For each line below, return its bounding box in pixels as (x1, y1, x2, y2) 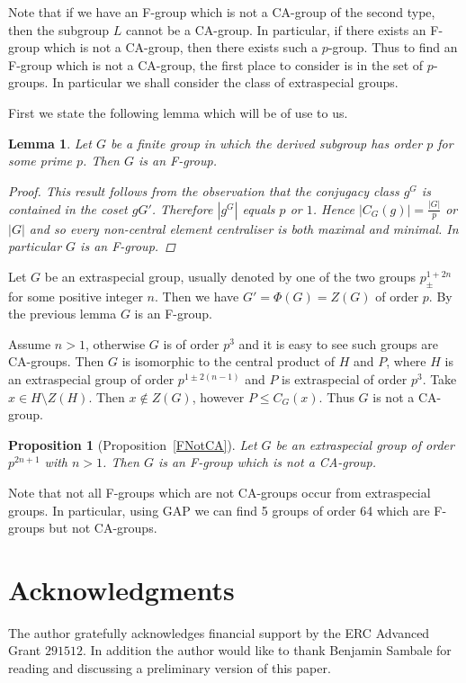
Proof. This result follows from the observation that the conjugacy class (8, 181, 399, 200)
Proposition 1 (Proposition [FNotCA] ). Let (8, 435, 257, 454)
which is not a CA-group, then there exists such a (43, 38, 318, 57)
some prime (8, 151, 73, 170)
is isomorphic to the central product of (121, 352, 335, 371)
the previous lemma (8, 304, 117, 323)
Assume (8, 334, 51, 353)
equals (242, 199, 275, 218)
